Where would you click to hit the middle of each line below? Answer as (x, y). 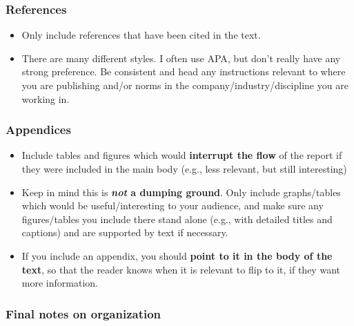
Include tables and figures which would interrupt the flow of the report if (182, 155)
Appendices (38, 130)
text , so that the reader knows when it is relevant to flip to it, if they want (181, 269)
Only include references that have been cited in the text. (141, 35)
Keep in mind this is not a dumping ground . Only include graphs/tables (181, 192)
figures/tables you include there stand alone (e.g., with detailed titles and (177, 219)
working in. (46, 98)
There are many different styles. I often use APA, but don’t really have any (181, 58)
